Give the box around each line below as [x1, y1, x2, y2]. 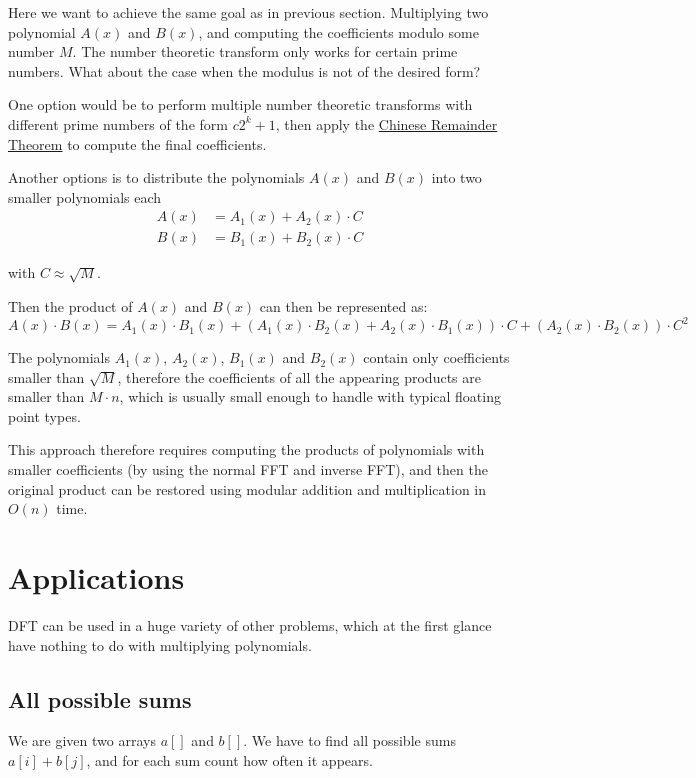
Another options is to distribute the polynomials [8, 167, 305, 188]
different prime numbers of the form [8, 113, 228, 134]
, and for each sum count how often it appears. [86, 749, 373, 770]
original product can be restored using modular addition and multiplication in [8, 478, 487, 499]
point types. [8, 405, 81, 426]
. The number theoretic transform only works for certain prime [72, 41, 458, 62]
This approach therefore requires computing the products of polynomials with [8, 439, 485, 460]
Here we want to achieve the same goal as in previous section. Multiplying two [8, 2, 489, 22]
